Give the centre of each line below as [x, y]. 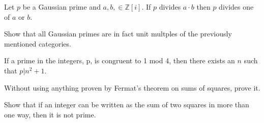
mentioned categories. [38, 43]
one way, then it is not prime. [50, 114]
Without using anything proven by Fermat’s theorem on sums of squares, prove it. [132, 87]
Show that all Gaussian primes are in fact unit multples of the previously [118, 34]
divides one [236, 7]
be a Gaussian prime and [62, 7]
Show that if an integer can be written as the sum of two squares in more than [127, 105]
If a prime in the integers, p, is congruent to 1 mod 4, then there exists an [120, 60]
